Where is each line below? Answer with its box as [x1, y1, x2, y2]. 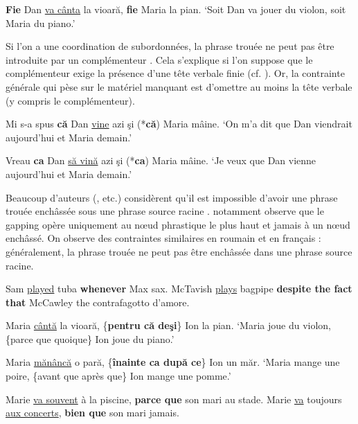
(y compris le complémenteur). [6, 93, 135, 107]
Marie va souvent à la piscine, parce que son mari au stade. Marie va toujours [6, 391, 342, 406]
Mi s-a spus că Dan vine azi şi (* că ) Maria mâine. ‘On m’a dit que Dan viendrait [6, 116, 352, 131]
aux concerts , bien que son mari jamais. [6, 405, 179, 420]
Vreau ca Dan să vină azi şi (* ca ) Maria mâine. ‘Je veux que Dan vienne [6, 153, 316, 168]
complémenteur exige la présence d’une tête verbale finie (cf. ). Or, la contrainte [6, 66, 345, 80]
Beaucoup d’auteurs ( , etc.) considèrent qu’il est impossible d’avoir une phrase [6, 190, 338, 204]
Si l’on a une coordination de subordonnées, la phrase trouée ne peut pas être [6, 39, 334, 53]
